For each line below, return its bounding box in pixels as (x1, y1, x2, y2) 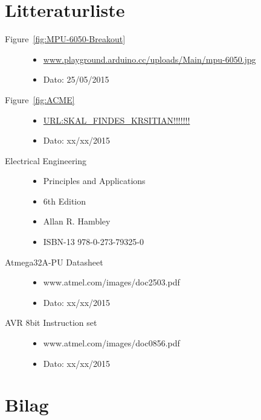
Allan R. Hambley (43, 215, 111, 227)
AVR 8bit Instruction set (5, 316, 97, 329)
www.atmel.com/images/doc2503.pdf (43, 276, 180, 288)
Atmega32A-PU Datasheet (5, 255, 103, 268)
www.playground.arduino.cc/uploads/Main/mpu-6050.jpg (43, 52, 256, 65)
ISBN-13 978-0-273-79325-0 (43, 235, 144, 248)
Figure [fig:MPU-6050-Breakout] (5, 33, 126, 45)
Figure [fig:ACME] (5, 93, 75, 106)
